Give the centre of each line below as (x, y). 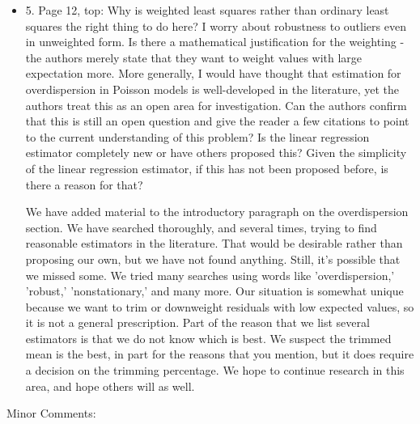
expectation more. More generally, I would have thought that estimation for (213, 73)
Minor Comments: (51, 413)
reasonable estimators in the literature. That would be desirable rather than (214, 243)
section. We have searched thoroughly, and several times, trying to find (201, 227)
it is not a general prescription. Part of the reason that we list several (197, 322)
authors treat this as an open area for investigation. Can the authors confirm (216, 105)
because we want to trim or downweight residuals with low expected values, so (220, 306)
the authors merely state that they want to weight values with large (194, 57)
